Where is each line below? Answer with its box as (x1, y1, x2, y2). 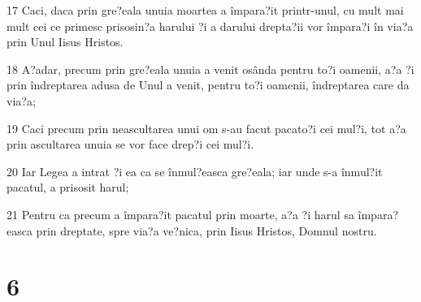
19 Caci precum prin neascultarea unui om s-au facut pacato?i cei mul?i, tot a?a (7, 119, 406, 136)
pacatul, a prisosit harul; (7, 179, 129, 196)
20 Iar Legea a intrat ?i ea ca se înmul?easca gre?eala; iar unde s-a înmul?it (7, 162, 383, 179)
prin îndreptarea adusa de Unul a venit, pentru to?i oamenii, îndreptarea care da (7, 76, 410, 93)
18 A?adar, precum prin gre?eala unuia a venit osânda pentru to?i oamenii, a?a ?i (7, 60, 414, 77)
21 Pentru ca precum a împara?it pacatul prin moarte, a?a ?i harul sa (7, 205, 354, 222)
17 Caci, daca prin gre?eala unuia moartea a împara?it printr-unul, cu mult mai (7, 2, 404, 18)
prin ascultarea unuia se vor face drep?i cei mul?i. (7, 136, 254, 153)
